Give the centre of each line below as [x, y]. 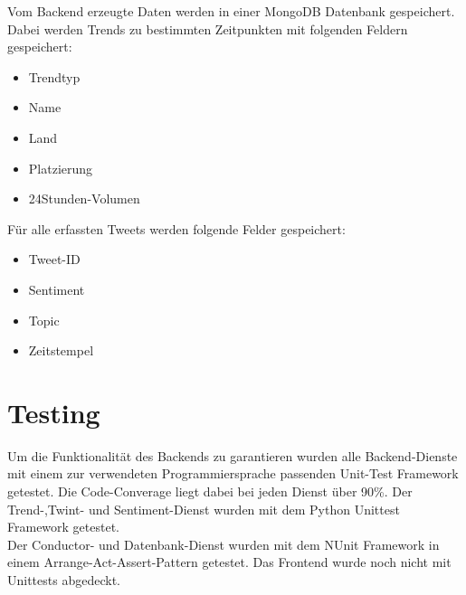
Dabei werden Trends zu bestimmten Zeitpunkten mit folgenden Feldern [208, 28]
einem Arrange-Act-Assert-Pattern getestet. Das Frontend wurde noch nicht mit [229, 562]
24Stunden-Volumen [84, 198]
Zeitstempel [61, 350]
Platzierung [61, 168]
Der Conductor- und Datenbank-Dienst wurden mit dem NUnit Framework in [223, 544]
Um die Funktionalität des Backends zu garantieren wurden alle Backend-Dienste [233, 455]
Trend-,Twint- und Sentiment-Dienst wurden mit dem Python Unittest [204, 509]
